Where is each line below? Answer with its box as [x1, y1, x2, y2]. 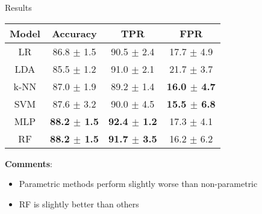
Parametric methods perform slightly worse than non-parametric [19, 177, 258, 190]
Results [5, 1, 32, 13]
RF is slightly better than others [19, 197, 139, 210]
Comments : [5, 157, 52, 170]
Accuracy [52, 26, 97, 40]
